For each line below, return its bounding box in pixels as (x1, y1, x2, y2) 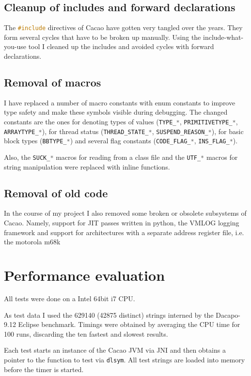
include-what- (203, 32, 244, 42)
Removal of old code (4, 185, 108, 200)
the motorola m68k (4, 237, 61, 247)
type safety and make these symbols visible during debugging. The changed (4, 107, 228, 117)
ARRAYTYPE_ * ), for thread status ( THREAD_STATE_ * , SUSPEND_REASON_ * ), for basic (4, 126, 244, 136)
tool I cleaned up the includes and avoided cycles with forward (28, 41, 214, 51)
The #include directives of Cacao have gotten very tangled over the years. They (4, 22, 243, 33)
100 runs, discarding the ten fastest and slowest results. (4, 328, 168, 339)
